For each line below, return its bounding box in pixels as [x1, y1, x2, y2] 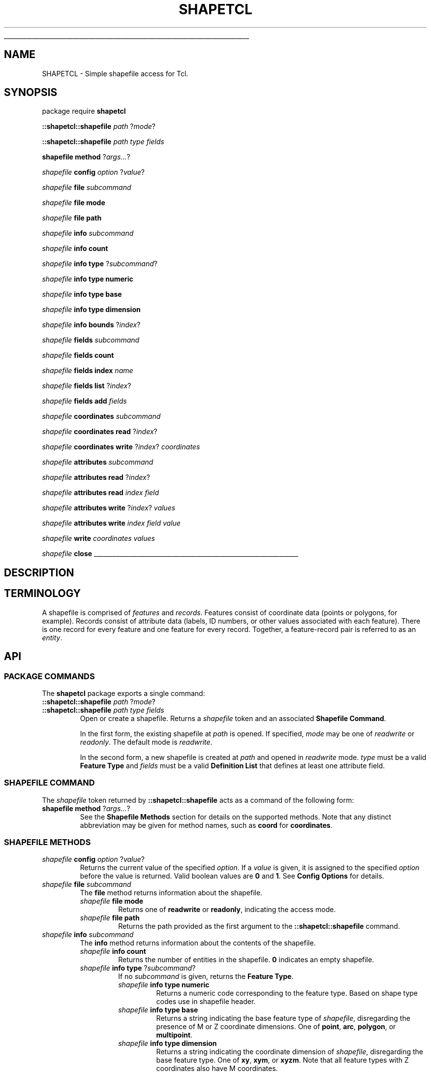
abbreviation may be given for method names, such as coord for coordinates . [80, 820, 333, 829]
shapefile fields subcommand [42, 336, 140, 345]
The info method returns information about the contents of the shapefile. [80, 939, 316, 947]
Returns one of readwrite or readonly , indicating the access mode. [118, 905, 336, 914]
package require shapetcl [42, 107, 126, 116]
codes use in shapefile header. [156, 997, 256, 1006]
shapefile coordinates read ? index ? [42, 427, 157, 436]
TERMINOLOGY [4, 587, 81, 600]
